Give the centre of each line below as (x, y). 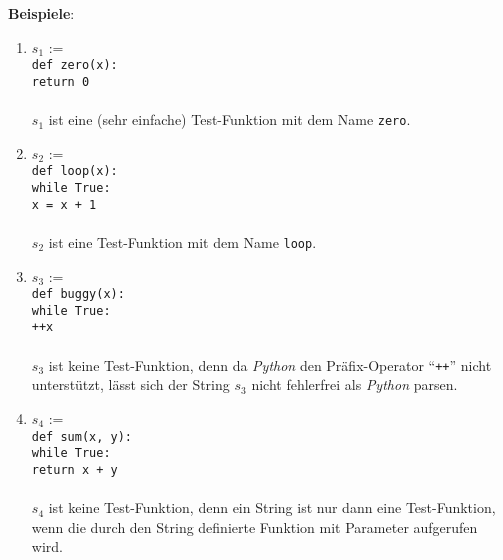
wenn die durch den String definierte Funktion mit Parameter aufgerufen (254, 526)
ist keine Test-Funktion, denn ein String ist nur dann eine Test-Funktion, (272, 507)
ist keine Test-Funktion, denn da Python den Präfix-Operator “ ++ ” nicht (270, 364)
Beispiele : (41, 13)
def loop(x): (74, 171)
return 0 (60, 81)
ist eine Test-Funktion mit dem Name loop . (182, 241)
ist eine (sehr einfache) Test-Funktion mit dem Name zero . (229, 119)
